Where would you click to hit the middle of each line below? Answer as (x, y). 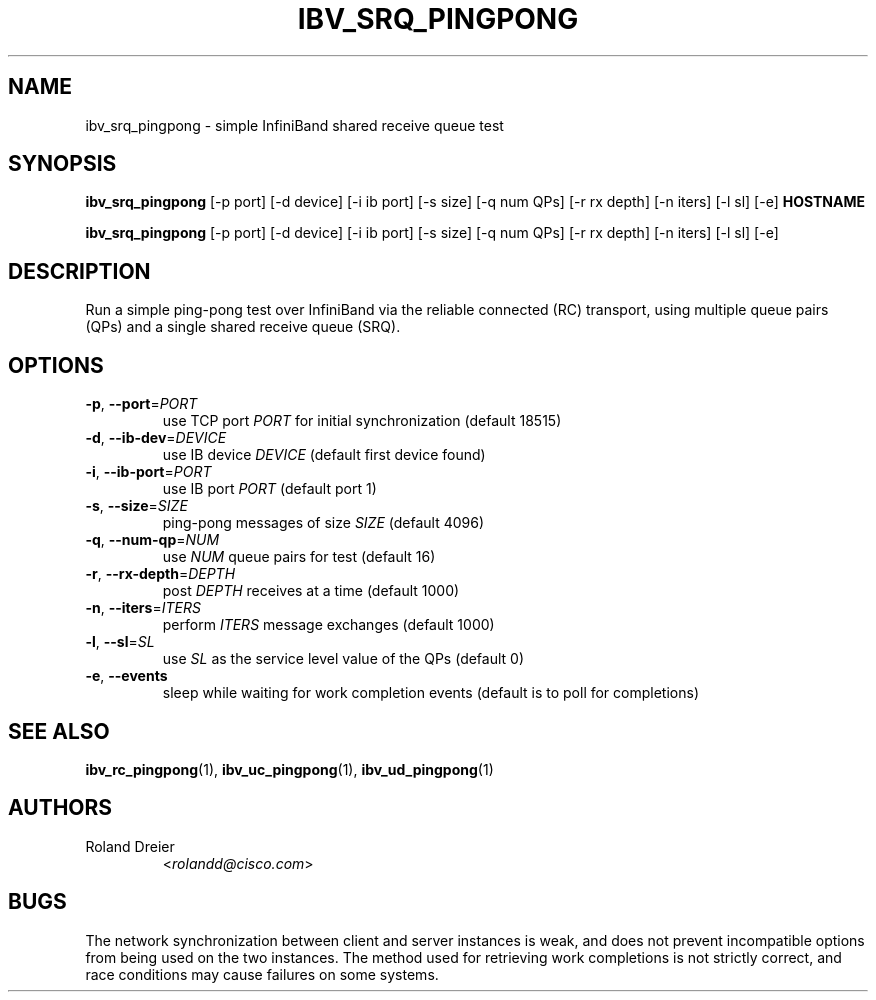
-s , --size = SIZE (136, 506)
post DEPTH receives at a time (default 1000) (311, 591)
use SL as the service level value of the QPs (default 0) (343, 659)
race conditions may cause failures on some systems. (262, 974)
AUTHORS (60, 808)
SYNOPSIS (62, 164)
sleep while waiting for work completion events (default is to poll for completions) (430, 693)
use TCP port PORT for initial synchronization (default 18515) (362, 421)
